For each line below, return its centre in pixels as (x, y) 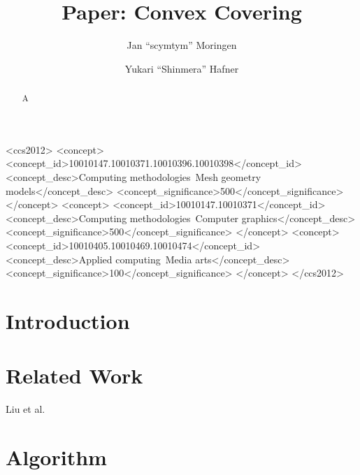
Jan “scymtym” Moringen (182, 45)
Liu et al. (26, 409)
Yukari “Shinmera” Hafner (182, 68)
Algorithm (56, 456)
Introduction (68, 320)
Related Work (74, 375)
